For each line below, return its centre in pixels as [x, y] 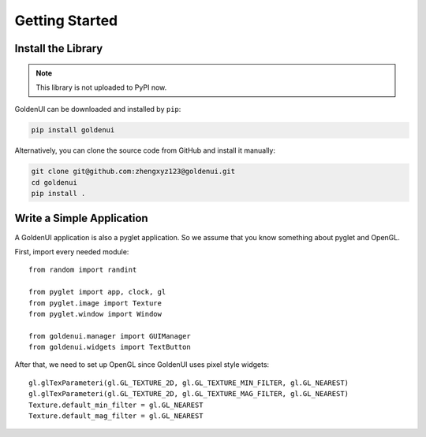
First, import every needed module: [72, 251]
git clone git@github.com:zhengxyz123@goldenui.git [133, 172]
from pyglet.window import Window [95, 314]
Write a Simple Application [82, 218]
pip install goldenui [73, 130]
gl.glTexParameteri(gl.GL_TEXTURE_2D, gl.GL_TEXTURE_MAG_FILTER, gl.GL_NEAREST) [189, 394]
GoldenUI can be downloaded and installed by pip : [98, 109]
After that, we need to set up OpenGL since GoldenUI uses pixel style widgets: [142, 365]
